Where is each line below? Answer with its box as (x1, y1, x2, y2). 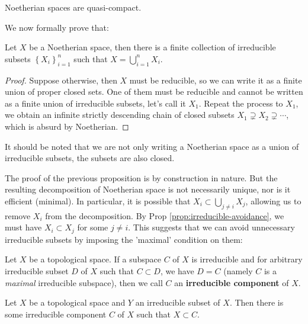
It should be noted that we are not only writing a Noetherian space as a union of (5, 140, 299, 152)
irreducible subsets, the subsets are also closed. (5, 152, 175, 164)
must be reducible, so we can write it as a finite (129, 73, 302, 86)
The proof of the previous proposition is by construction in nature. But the (5, 171, 278, 184)
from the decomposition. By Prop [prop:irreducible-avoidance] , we (45, 209, 284, 222)
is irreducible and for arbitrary (191, 253, 303, 265)
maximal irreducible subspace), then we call (5, 276, 163, 288)
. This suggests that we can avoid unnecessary (128, 221, 295, 233)
